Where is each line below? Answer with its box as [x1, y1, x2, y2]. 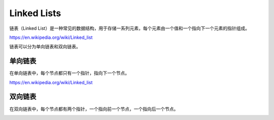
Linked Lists [9, 8, 61, 19]
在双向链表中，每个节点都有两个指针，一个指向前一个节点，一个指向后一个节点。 [9, 106, 179, 112]
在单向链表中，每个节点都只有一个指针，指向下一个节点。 [9, 70, 129, 76]
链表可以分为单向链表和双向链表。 [9, 43, 81, 50]
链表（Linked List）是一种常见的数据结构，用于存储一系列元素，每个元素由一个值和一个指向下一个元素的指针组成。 [9, 25, 250, 31]
